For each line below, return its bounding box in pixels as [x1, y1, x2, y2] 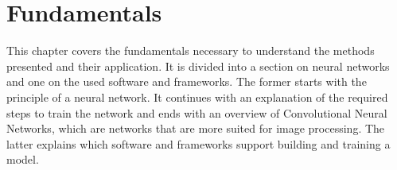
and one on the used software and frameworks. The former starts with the [6, 73, 367, 90]
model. [6, 151, 39, 168]
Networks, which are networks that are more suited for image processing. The [6, 120, 385, 137]
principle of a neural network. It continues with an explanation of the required [6, 88, 388, 105]
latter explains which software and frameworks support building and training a [6, 135, 391, 152]
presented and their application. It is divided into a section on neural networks [6, 57, 390, 74]
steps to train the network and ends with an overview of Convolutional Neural [6, 104, 387, 121]
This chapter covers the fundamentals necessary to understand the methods [6, 42, 375, 59]
